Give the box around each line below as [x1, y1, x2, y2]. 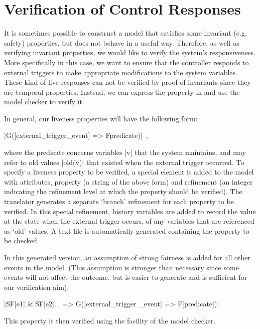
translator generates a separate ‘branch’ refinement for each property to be [4, 196, 234, 207]
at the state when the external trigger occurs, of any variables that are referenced [4, 216, 254, 226]
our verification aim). [4, 281, 69, 292]
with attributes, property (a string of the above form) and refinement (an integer [4, 176, 253, 187]
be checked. [4, 235, 39, 246]
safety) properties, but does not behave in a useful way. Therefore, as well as [4, 37, 239, 48]
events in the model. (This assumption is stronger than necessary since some [4, 262, 239, 272]
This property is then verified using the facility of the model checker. [4, 315, 216, 325]
